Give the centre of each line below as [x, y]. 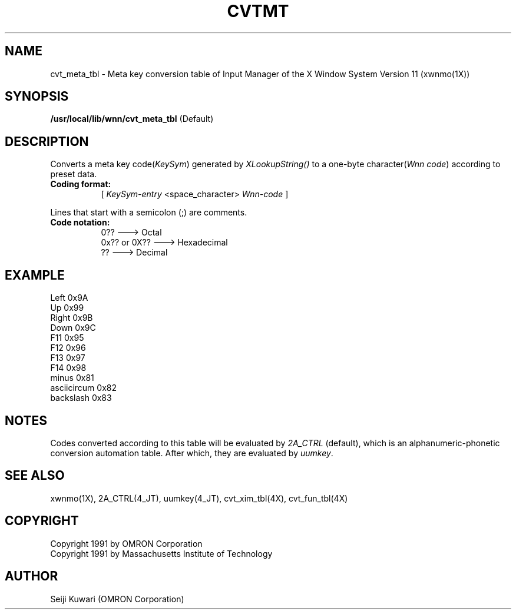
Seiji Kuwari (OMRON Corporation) [117, 599]
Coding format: [81, 184]
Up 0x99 [67, 308]
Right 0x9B [72, 318]
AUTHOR [32, 576]
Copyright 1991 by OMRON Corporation [126, 543]
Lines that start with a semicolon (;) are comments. [149, 213]
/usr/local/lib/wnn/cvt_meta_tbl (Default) [132, 119]
